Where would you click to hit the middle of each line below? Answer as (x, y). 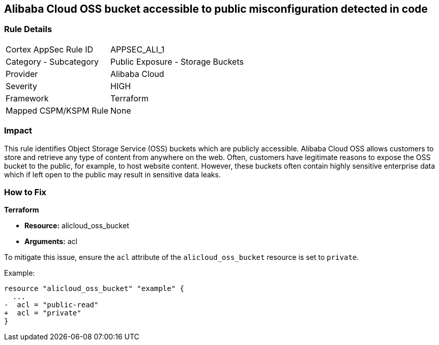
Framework (27, 98)
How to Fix (25, 192)
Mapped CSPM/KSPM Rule (57, 110)
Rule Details (28, 29)
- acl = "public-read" (51, 305)
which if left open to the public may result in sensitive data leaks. (112, 174)
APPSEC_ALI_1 (138, 49)
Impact (18, 131)
